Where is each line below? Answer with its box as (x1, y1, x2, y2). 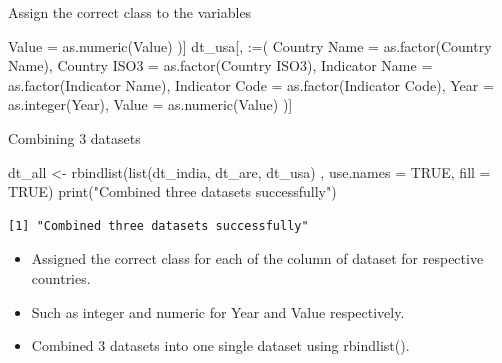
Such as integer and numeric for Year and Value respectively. (31, 301, 405, 322)
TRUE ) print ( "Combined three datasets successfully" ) (8, 181, 337, 202)
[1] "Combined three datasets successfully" (8, 218, 309, 233)
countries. (31, 267, 91, 288)
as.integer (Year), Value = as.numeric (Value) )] (8, 94, 293, 115)
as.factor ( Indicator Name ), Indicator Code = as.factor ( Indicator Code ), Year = (8, 74, 494, 95)
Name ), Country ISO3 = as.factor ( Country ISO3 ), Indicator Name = (8, 55, 433, 76)
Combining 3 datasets (8, 127, 141, 148)
